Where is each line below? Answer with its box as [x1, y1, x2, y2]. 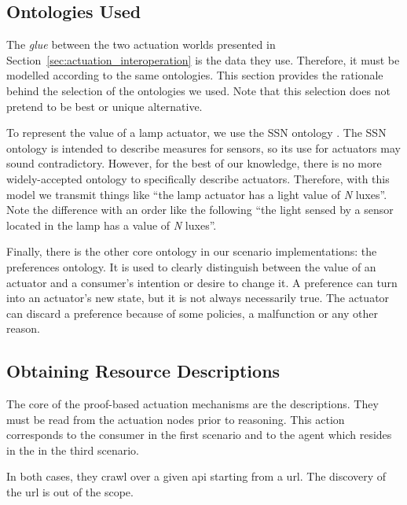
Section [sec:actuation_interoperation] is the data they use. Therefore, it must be [6, 51, 400, 68]
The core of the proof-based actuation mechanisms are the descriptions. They [6, 396, 379, 412]
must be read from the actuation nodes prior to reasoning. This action [6, 411, 345, 427]
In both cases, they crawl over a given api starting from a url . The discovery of [6, 468, 387, 485]
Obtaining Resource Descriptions [6, 359, 280, 383]
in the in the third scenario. [6, 441, 139, 458]
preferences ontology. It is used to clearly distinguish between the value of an [6, 258, 376, 275]
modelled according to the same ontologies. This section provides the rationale [6, 67, 383, 83]
